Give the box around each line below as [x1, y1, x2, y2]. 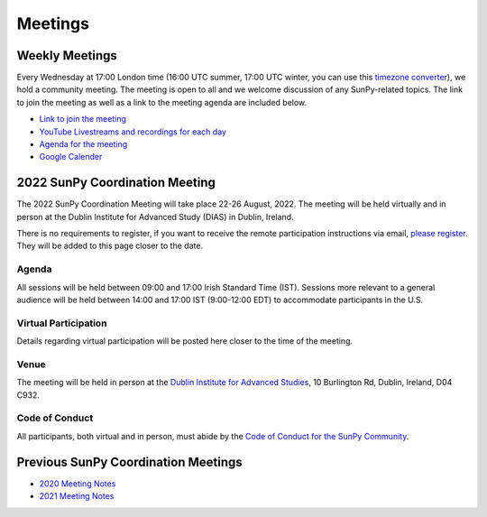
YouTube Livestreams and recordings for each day [39, 126, 227, 137]
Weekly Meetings [16, 48, 117, 63]
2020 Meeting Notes [39, 478, 116, 489]
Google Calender [39, 152, 103, 162]
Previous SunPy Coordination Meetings [16, 454, 243, 469]
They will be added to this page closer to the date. [16, 240, 203, 252]
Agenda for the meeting [39, 139, 128, 150]
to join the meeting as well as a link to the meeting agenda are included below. [16, 97, 308, 107]
